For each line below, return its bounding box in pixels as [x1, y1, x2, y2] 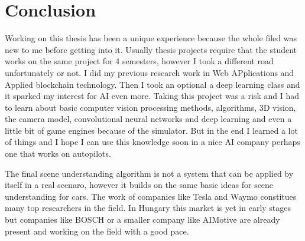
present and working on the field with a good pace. [5, 225, 189, 237]
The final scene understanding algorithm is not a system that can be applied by [5, 167, 294, 179]
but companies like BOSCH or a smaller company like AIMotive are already [5, 213, 280, 226]
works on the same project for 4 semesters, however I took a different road [5, 55, 274, 67]
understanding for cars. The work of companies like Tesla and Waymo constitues [5, 190, 297, 202]
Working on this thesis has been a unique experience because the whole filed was [5, 32, 297, 44]
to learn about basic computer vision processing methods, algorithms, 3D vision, [5, 101, 296, 113]
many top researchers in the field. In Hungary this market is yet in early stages [5, 202, 291, 214]
